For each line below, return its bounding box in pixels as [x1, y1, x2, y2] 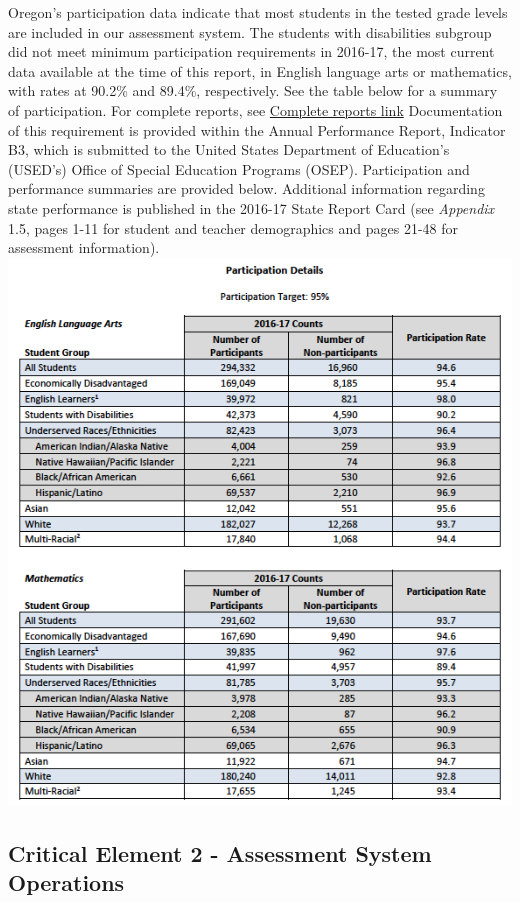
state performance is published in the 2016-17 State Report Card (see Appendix [8, 197, 495, 218]
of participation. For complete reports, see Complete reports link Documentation [8, 99, 503, 120]
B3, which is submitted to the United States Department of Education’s [8, 139, 450, 160]
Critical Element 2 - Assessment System [8, 837, 432, 868]
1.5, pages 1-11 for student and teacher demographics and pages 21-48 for [8, 217, 459, 238]
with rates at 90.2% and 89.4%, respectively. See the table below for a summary [8, 80, 498, 101]
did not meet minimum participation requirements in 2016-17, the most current [8, 41, 495, 62]
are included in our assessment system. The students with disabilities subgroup [8, 21, 492, 42]
